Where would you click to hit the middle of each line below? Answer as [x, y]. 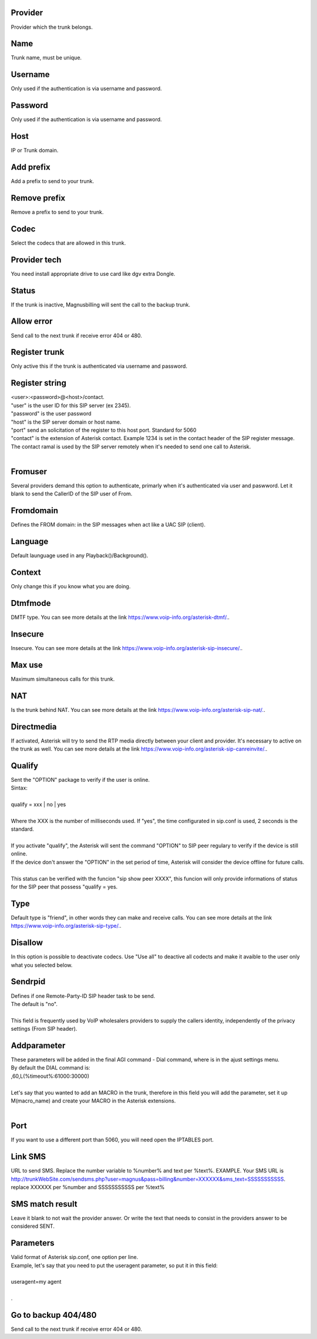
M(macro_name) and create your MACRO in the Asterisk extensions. [93, 1101]
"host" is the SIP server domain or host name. [66, 422]
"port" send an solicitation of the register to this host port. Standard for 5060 [104, 430]
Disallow [27, 943]
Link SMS [28, 1157]
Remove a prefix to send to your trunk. [57, 212]
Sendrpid [28, 982]
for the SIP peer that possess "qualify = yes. [64, 887]
